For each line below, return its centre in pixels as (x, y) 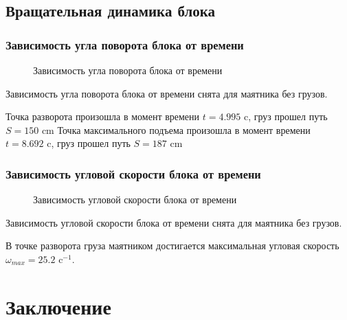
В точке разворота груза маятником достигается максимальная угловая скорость (172, 245)
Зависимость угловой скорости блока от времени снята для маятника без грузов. (174, 222)
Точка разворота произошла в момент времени (103, 116)
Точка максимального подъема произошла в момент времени (184, 129)
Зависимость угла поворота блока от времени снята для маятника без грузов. (167, 93)
